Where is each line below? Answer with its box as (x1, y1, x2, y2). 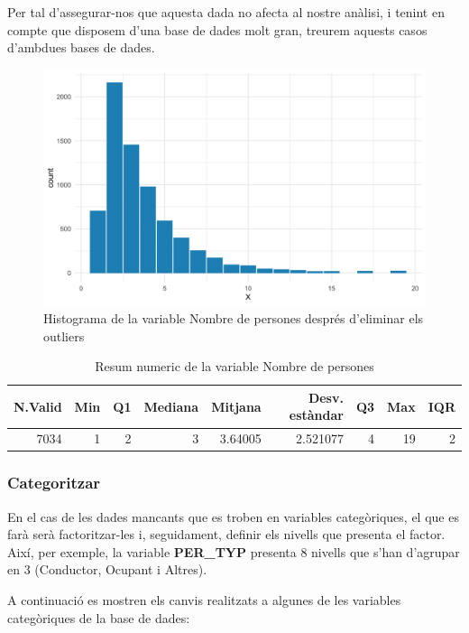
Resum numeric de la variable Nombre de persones (95, 357, 374, 376)
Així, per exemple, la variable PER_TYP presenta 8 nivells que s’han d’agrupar (7, 542, 460, 561)
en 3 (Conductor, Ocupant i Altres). (7, 560, 207, 579)
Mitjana (211, 396, 262, 415)
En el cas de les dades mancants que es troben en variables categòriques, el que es (7, 507, 459, 526)
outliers (43, 326, 85, 345)
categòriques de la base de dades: (7, 608, 190, 627)
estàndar (289, 405, 344, 424)
